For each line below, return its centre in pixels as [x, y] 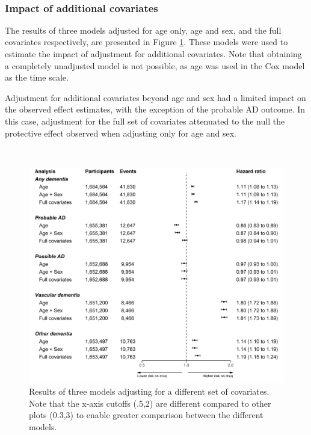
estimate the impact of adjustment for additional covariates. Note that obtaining [153, 54]
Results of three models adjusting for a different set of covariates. [149, 391]
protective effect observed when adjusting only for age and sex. [121, 133]
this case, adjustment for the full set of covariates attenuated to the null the [145, 121]
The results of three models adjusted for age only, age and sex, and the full [143, 30]
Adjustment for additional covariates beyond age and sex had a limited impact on [155, 97]
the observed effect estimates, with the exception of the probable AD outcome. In [155, 109]
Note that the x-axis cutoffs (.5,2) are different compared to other [150, 403]
